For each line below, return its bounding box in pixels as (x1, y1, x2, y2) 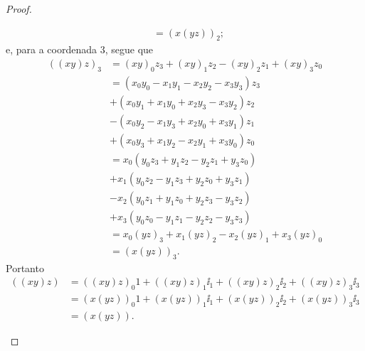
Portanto (6, 260, 44, 275)
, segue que (105, 42, 154, 57)
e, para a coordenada (6, 42, 97, 57)
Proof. (6, 1, 32, 16)
